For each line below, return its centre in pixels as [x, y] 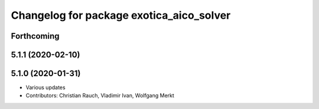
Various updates [45, 87]
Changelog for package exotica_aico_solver [121, 15]
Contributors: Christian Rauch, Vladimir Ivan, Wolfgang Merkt [100, 96]
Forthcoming [35, 36]
